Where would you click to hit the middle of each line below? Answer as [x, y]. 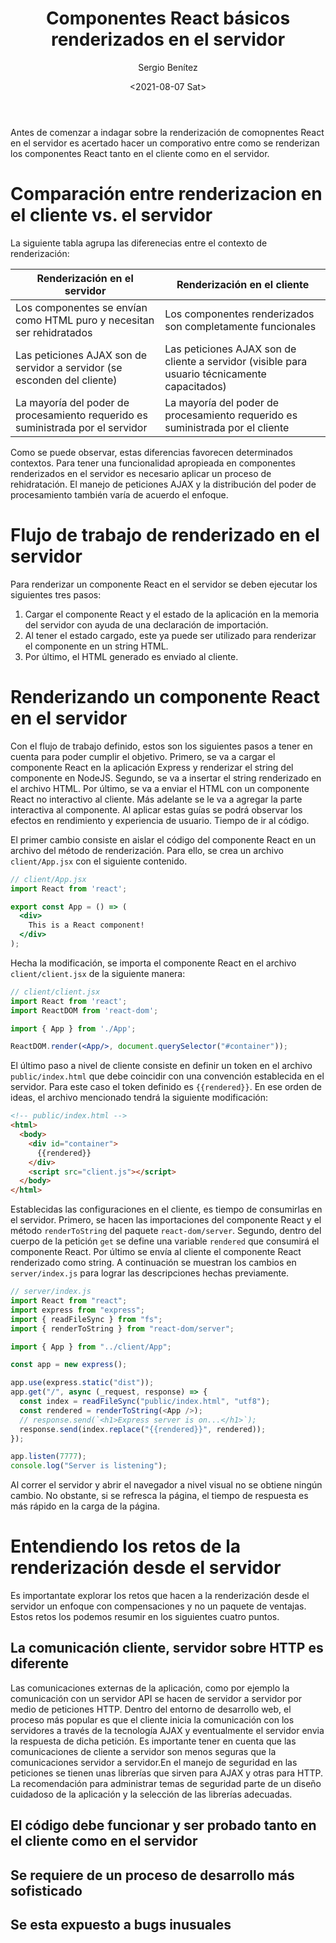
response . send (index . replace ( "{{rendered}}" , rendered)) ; [143, 1429]
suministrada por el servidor [81, 427]
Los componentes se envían [81, 307]
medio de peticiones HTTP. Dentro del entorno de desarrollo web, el [151, 1709]
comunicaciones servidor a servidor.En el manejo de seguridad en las [154, 1762]
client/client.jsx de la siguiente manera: [98, 973]
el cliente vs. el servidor [111, 215]
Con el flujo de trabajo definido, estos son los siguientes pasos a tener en [161, 746]
